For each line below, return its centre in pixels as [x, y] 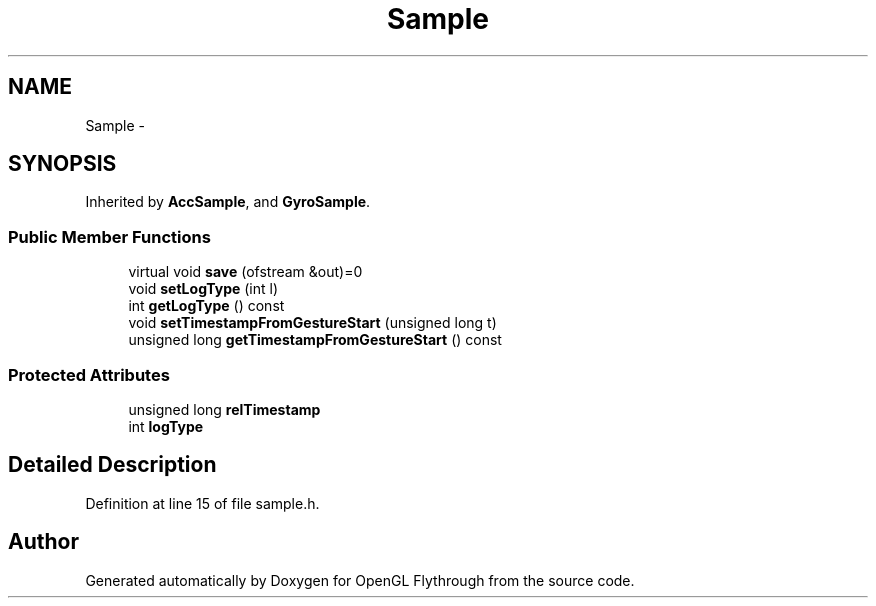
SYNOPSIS [62, 164]
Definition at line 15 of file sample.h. [202, 503]
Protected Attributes [89, 374]
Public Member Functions [109, 236]
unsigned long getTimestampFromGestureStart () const [315, 340]
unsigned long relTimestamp [224, 409]
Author [43, 542]
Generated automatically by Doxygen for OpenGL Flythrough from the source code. [360, 580]
